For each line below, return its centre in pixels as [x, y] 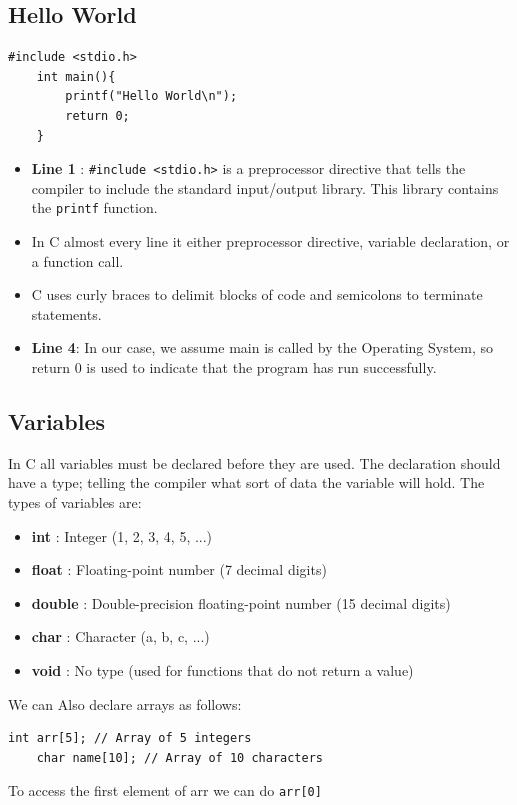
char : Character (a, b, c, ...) [120, 636]
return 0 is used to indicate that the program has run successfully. [234, 367]
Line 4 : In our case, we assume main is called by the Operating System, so [262, 347]
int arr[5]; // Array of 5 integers [130, 738]
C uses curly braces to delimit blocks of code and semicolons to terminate [257, 294]
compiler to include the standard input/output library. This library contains [265, 187]
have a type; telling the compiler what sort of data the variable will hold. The [246, 482]
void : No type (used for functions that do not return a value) [222, 670]
